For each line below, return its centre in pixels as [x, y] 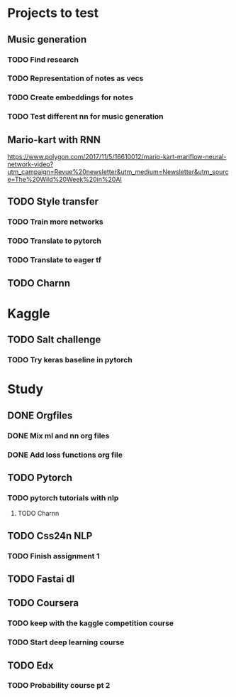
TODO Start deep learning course [66, 642]
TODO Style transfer [53, 201]
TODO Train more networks [56, 222]
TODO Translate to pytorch [54, 241]
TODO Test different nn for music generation [86, 117]
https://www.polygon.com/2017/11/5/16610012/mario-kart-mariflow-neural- [117, 157]
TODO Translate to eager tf [54, 260]
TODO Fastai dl [41, 579]
